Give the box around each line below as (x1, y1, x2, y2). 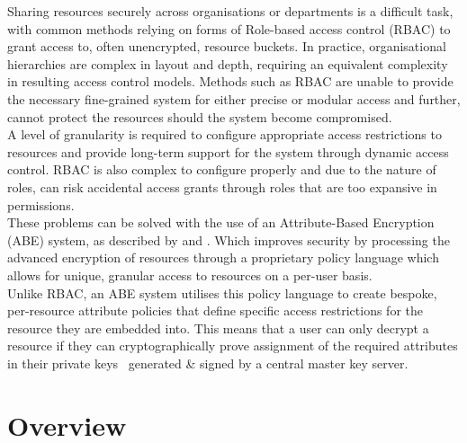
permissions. (7, 195, 75, 214)
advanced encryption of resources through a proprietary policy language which (7, 248, 439, 267)
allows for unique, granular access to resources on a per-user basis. (7, 265, 373, 284)
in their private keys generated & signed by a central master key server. (7, 353, 409, 372)
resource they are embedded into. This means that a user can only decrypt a (7, 318, 429, 337)
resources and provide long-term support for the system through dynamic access (7, 142, 449, 161)
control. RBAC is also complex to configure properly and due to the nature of (7, 160, 436, 179)
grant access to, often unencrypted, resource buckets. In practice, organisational (7, 37, 446, 56)
